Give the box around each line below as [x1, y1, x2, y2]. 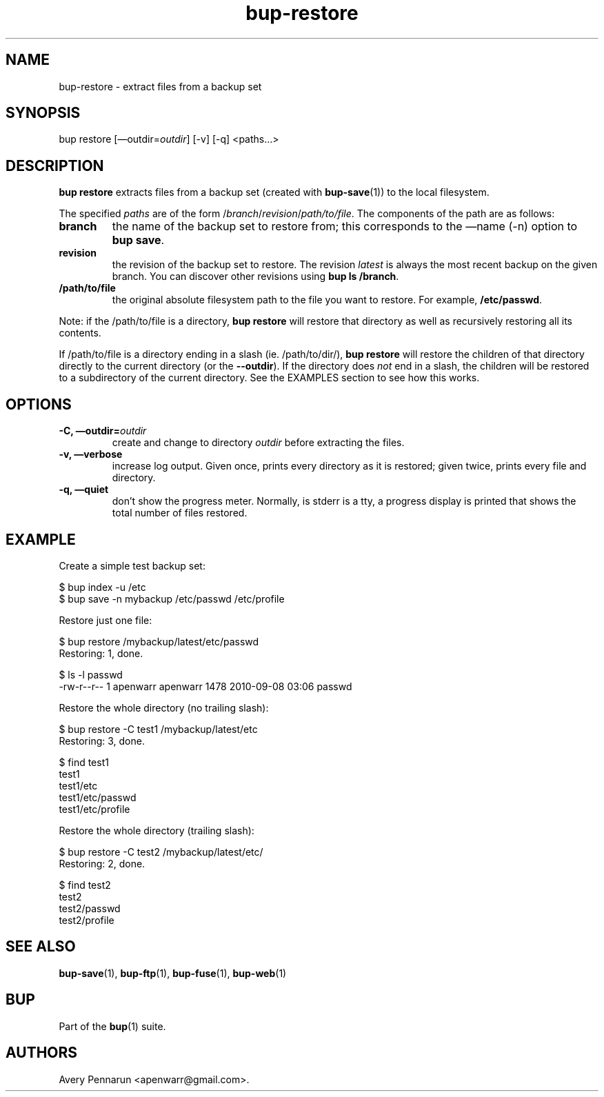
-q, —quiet [59, 483, 109, 496]
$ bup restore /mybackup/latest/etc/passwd [59, 635, 259, 647]
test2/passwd [59, 902, 121, 914]
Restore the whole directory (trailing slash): [59, 824, 254, 836]
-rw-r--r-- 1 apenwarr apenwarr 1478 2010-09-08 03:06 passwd [59, 680, 352, 692]
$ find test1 [59, 756, 109, 768]
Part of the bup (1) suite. [59, 1020, 166, 1032]
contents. [59, 327, 101, 339]
